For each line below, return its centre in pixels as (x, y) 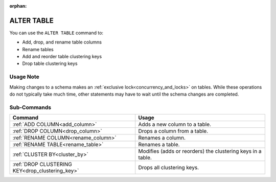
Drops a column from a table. (173, 131)
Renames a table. (159, 145)
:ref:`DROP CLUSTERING (42, 165)
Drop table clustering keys (50, 63)
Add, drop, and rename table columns (62, 42)
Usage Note (24, 77)
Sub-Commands (30, 107)
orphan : (18, 6)
